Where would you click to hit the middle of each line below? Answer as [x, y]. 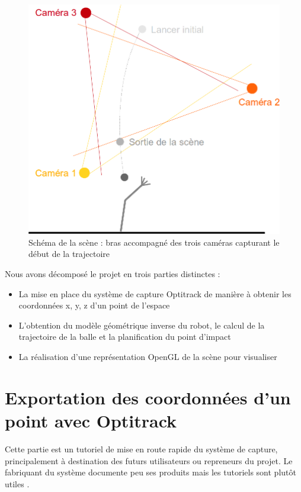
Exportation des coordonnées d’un [148, 397]
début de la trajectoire [69, 254]
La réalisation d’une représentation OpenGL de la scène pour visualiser [148, 357]
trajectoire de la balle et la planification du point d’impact [125, 337]
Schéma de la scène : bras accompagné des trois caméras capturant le [154, 242]
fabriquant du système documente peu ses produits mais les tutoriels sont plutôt [150, 472]
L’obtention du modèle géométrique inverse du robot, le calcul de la [142, 325]
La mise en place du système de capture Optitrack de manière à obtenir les [155, 293]
